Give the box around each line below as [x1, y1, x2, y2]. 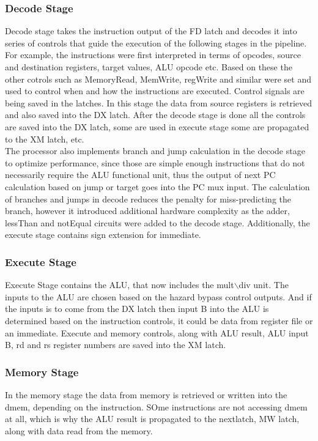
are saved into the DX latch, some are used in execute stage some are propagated [5, 120, 309, 133]
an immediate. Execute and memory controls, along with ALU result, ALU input [5, 326, 309, 339]
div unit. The [239, 278, 289, 291]
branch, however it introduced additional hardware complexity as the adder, [5, 204, 290, 217]
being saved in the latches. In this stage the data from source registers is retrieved [5, 96, 312, 109]
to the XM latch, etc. [5, 132, 84, 145]
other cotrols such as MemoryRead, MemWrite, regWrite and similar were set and [5, 72, 311, 85]
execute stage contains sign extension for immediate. [5, 228, 201, 241]
